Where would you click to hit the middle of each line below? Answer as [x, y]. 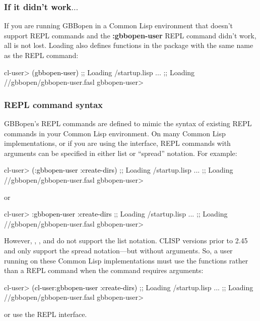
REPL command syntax [54, 104]
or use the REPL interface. [46, 314]
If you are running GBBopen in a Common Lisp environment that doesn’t [119, 25]
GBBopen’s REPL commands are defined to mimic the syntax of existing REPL [128, 123]
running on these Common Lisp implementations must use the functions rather [126, 260]
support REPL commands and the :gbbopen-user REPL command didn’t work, [130, 35]
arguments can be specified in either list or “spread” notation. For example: [121, 153]
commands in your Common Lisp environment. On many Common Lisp [115, 133]
